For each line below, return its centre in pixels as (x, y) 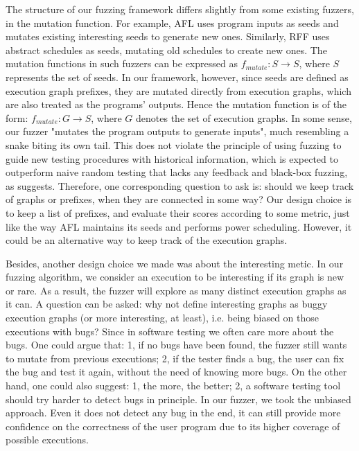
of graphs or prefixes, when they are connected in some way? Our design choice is (179, 199)
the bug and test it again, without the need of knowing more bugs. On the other (176, 372)
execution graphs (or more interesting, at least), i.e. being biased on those (163, 318)
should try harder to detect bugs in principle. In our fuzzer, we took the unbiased (178, 399)
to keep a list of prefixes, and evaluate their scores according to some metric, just (178, 212)
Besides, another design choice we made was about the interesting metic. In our (175, 263)
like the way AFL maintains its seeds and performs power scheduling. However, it (179, 226)
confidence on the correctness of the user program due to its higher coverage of (173, 426)
